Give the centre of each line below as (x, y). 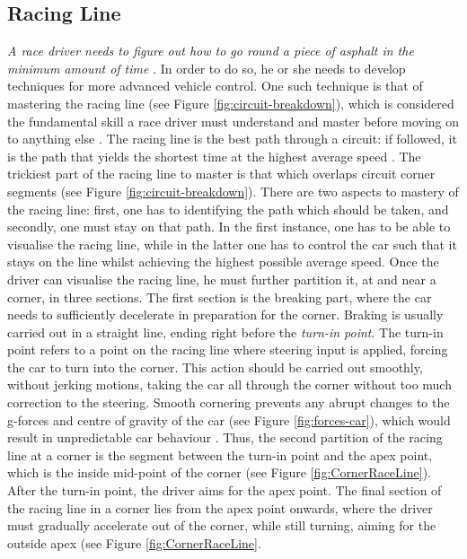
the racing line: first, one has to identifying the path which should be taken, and (228, 209)
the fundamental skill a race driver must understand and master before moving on (233, 121)
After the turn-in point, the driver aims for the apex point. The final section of (225, 490)
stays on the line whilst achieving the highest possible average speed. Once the (223, 262)
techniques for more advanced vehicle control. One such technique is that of (215, 86)
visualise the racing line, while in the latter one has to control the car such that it (232, 244)
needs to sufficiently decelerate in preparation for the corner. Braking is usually (225, 314)
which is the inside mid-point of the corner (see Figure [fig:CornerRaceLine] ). (219, 472)
